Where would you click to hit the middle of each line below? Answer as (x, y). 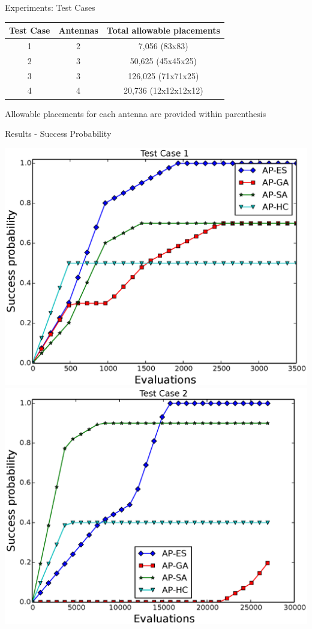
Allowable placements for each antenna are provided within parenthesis (136, 113)
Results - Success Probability (58, 134)
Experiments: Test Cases (50, 7)
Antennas (78, 30)
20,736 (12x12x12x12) (163, 90)
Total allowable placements (163, 30)
